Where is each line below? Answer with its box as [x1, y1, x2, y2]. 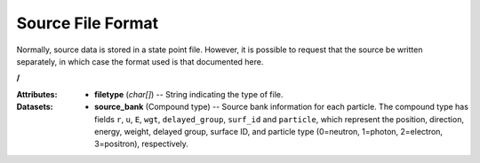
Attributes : [16, 89, 58, 99]
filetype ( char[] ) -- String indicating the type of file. [94, 89, 284, 99]
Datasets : [16, 102, 53, 113]
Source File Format [16, 13, 159, 33]
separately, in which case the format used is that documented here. [16, 56, 264, 66]
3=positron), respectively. [94, 138, 188, 150]
